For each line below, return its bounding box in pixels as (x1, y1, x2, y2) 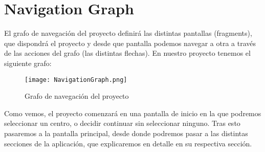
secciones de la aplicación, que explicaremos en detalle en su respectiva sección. (4, 138, 252, 148)
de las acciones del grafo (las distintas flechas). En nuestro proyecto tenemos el (4, 48, 251, 58)
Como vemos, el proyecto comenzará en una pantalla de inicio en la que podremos (4, 107, 261, 118)
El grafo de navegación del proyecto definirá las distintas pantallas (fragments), (4, 28, 252, 38)
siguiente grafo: (4, 57, 52, 68)
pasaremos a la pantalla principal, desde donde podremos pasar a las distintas (4, 127, 248, 138)
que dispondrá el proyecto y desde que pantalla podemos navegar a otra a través (4, 37, 256, 48)
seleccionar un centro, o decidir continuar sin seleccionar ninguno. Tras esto (4, 118, 240, 128)
